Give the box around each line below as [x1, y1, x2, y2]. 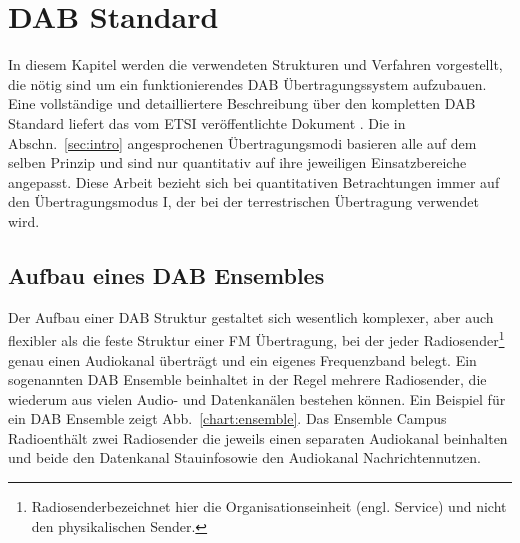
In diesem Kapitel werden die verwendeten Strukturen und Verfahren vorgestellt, [8, 54, 503, 75]
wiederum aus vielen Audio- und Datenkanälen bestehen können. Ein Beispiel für [8, 388, 506, 409]
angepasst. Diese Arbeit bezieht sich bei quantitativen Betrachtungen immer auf [8, 171, 500, 192]
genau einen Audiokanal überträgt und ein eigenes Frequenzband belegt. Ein [8, 349, 477, 370]
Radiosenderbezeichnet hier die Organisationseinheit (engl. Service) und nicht [31, 496, 507, 517]
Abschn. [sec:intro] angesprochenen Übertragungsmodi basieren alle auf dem [8, 132, 477, 153]
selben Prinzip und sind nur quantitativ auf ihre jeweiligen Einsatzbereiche [8, 152, 467, 173]
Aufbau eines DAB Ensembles [8, 259, 325, 290]
